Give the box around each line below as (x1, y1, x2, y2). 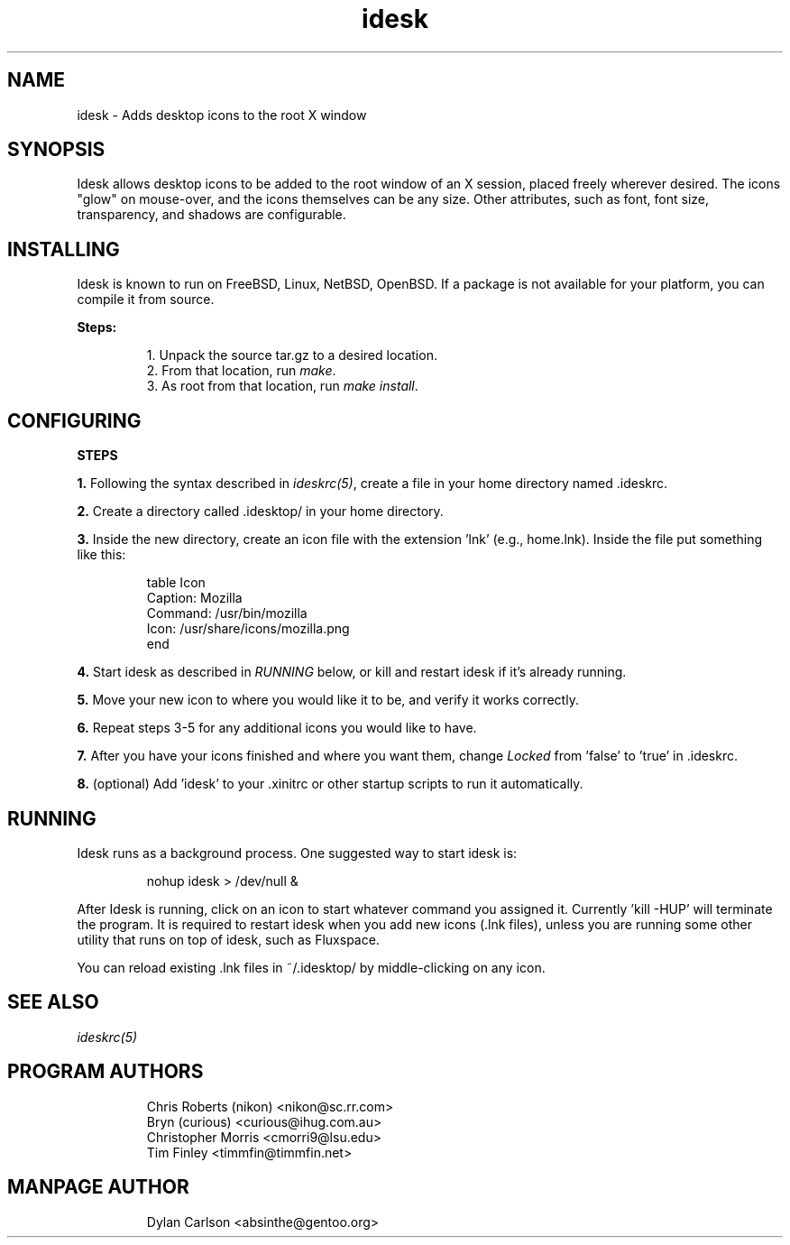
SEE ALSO (7, 991, 99, 1014)
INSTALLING (7, 237, 120, 261)
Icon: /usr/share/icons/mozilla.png (146, 621, 350, 637)
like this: (77, 547, 126, 563)
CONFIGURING (7, 409, 142, 432)
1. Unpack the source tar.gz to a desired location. (146, 347, 437, 364)
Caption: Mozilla (146, 590, 243, 606)
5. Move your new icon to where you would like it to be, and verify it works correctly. (77, 692, 579, 708)
